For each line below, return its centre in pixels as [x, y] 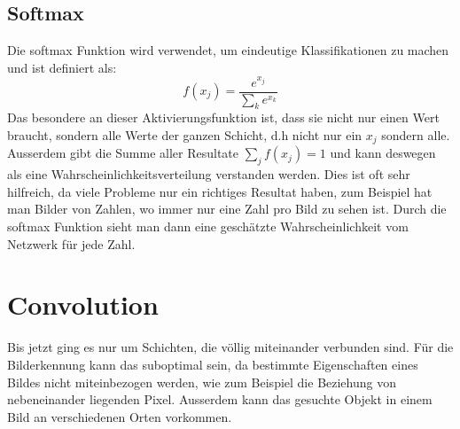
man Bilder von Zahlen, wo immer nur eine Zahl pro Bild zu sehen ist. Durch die [227, 209]
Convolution [83, 304]
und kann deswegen [383, 153]
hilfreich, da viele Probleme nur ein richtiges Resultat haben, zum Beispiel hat [220, 191]
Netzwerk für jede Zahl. [71, 243]
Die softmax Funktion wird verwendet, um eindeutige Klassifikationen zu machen [228, 50]
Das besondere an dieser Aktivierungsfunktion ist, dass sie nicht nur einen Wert [223, 117]
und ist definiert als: [62, 67]
